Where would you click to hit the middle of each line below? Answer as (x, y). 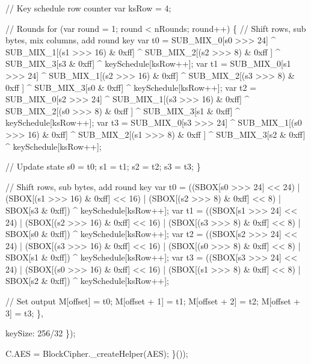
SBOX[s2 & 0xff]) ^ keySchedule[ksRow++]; (87, 281)
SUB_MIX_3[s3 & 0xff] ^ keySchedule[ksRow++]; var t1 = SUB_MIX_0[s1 (148, 63)
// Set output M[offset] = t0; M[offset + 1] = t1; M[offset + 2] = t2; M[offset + (153, 301)
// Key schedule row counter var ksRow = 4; (88, 8)
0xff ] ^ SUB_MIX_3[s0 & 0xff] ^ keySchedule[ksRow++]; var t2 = (131, 87)
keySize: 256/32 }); (41, 333)
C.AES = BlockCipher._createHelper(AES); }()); (97, 353)
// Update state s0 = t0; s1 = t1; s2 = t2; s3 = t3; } (103, 166)
